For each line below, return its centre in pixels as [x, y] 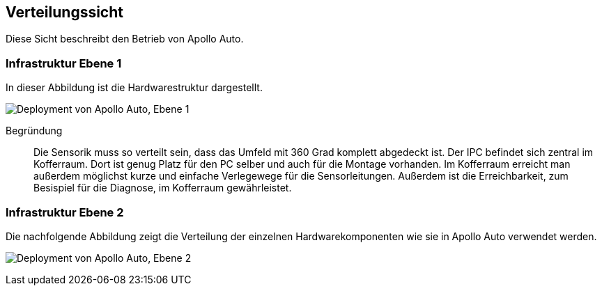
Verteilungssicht [64, 12]
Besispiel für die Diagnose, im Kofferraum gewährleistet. [163, 188]
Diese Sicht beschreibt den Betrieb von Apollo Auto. [125, 39]
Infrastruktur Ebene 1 [64, 63]
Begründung [34, 131]
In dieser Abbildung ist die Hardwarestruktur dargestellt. [134, 88]
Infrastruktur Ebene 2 [65, 212]
